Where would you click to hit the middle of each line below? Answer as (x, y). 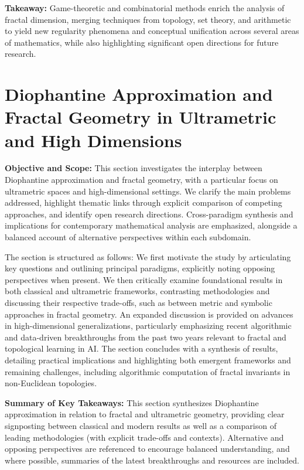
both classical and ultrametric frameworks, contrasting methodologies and (137, 291)
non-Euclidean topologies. (51, 383)
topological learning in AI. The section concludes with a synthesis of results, (141, 348)
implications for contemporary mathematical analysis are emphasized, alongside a (151, 225)
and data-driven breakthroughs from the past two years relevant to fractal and (146, 337)
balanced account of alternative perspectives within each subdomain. (128, 237)
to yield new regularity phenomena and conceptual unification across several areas (152, 31)
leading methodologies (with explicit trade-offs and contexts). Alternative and (144, 437)
